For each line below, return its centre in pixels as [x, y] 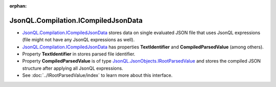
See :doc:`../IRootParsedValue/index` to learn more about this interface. [97, 75]
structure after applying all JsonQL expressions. [73, 68]
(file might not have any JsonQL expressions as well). [78, 40]
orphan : [18, 6]
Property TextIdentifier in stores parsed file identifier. [79, 54]
